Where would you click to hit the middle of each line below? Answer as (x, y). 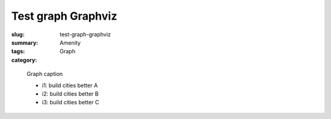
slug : (18, 34)
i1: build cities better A (70, 85)
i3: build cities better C (70, 102)
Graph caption (45, 74)
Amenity (70, 42)
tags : (18, 52)
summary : (25, 42)
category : (24, 60)
